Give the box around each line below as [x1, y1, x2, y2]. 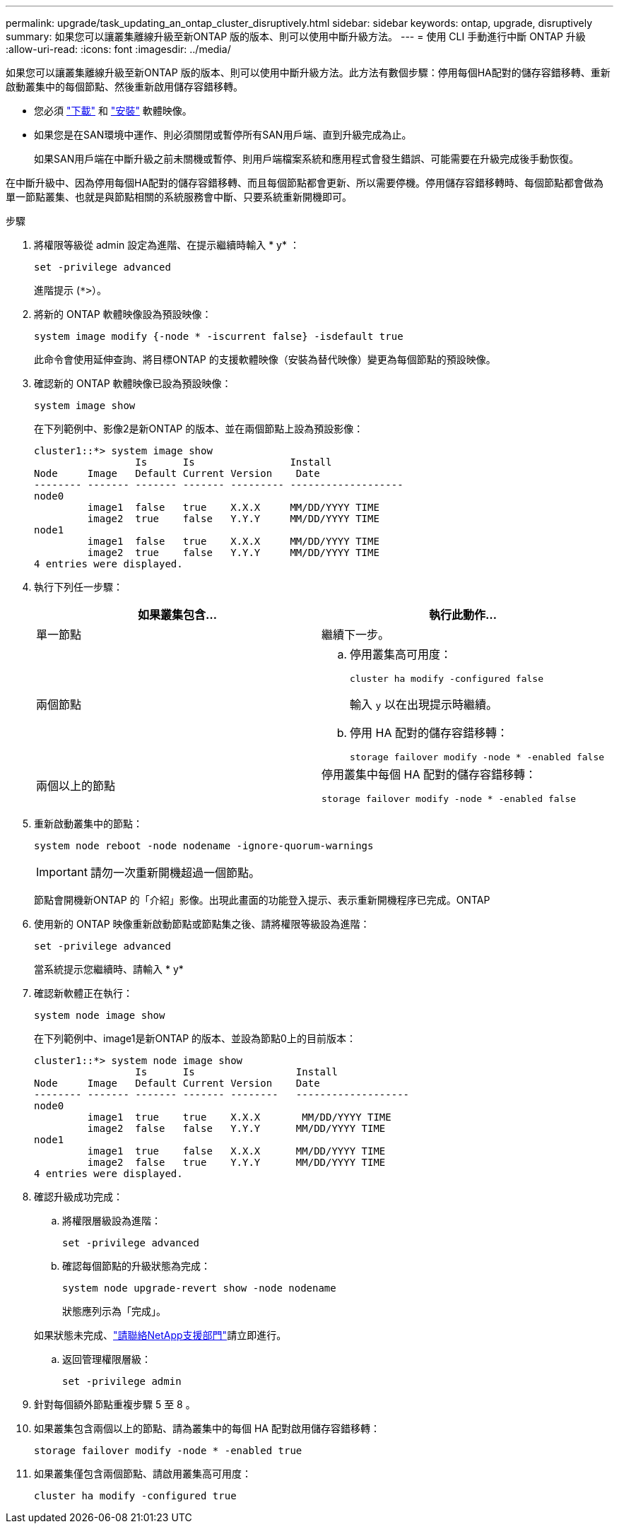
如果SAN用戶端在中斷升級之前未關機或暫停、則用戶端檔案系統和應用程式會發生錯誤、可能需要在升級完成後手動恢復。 [34, 153, 579, 165]
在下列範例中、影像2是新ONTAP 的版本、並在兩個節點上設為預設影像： [34, 423, 364, 435]
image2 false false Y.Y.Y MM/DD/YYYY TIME [87, 1123, 386, 1134]
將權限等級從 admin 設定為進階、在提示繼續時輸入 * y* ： [34, 239, 300, 251]
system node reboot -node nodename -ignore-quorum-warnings [34, 840, 374, 851]
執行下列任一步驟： [34, 581, 123, 593]
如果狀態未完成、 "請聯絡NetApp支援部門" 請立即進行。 [34, 1329, 287, 1341]
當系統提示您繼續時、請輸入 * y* [34, 963, 184, 975]
